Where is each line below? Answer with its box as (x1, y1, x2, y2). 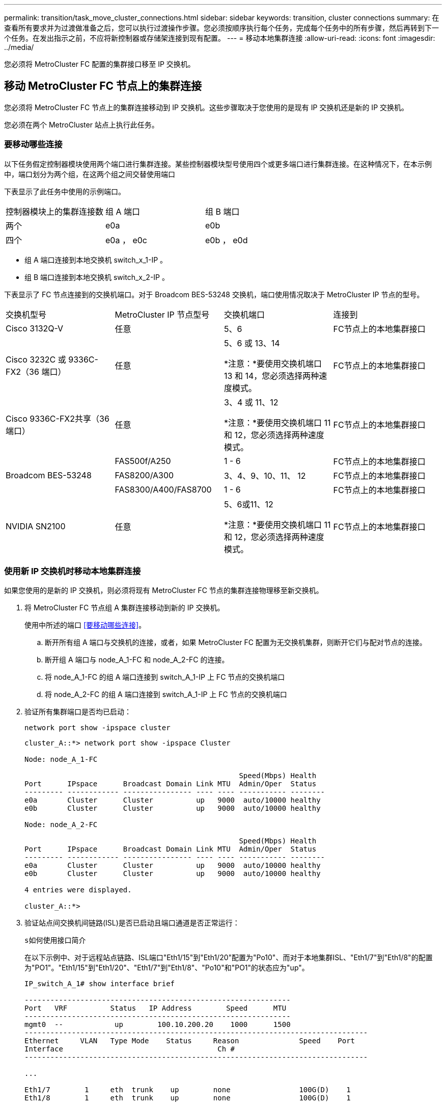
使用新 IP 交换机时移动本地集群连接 (4, 565, 141, 576)
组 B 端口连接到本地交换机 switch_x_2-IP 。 (24, 272, 169, 281)
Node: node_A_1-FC (24, 755, 98, 764)
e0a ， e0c (105, 235, 147, 245)
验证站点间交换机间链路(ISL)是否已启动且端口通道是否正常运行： (24, 918, 240, 928)
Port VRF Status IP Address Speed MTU (24, 1004, 287, 1013)
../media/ (4, 43, 34, 52)
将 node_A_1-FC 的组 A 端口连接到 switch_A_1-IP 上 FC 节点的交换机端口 (45, 673, 285, 682)
